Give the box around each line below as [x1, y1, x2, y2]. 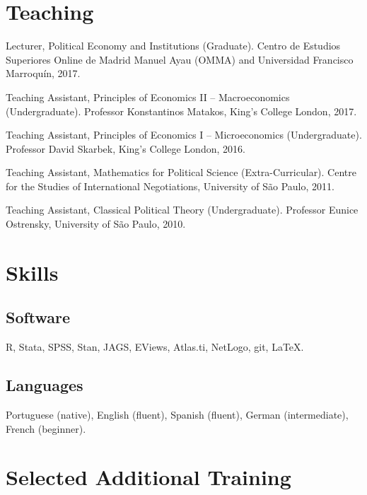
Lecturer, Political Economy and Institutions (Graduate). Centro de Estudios [6, 38, 341, 53]
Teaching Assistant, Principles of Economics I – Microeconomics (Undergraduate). [6, 127, 362, 142]
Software [6, 306, 71, 328]
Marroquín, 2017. [6, 66, 81, 81]
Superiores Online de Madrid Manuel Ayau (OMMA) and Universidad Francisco [6, 52, 354, 66]
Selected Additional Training [6, 462, 291, 491]
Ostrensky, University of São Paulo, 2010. [6, 216, 186, 231]
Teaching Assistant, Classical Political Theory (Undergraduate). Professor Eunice [6, 202, 359, 217]
